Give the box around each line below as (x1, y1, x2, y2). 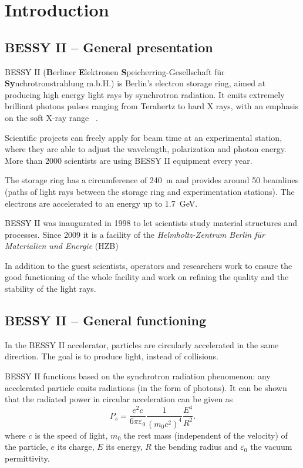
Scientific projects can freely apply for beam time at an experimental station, (5, 131, 282, 143)
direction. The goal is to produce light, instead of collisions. (5, 350, 219, 362)
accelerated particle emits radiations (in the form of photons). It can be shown (5, 381, 287, 393)
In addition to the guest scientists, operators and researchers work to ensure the (5, 259, 292, 271)
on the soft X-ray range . (5, 111, 98, 123)
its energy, (106, 440, 143, 453)
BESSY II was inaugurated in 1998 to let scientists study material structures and (5, 217, 298, 229)
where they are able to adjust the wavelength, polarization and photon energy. (5, 143, 287, 155)
